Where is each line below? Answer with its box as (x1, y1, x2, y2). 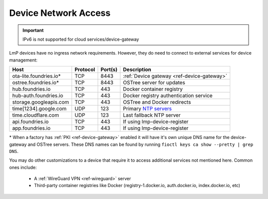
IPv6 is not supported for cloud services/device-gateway (22, 36, 139, 42)
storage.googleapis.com (12, 99, 69, 106)
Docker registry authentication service (123, 92, 213, 99)
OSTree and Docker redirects (123, 99, 191, 106)
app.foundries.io (12, 125, 51, 132)
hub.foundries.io (12, 86, 51, 93)
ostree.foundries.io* (12, 79, 59, 86)
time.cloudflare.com (12, 112, 59, 119)
